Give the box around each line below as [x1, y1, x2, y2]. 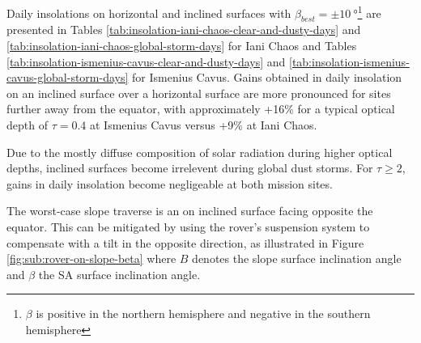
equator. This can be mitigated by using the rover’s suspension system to [6, 218, 370, 235]
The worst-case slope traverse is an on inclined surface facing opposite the [6, 202, 373, 219]
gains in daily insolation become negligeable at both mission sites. [6, 175, 333, 192]
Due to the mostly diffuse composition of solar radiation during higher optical [6, 143, 393, 160]
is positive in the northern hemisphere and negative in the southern [36, 305, 371, 322]
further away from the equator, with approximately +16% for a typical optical [6, 100, 395, 117]
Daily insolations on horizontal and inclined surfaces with [6, 4, 291, 21]
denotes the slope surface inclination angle [192, 250, 402, 267]
